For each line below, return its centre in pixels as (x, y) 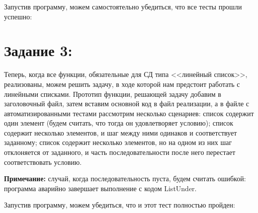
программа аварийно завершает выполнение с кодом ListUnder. (100, 188)
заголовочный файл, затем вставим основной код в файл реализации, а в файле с (127, 104)
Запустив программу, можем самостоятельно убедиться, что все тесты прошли (123, 6)
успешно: (18, 16)
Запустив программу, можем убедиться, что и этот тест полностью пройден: (120, 205)
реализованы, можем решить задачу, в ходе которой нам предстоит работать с (122, 84)
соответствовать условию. (43, 162)
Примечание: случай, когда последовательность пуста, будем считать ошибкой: (125, 178)
